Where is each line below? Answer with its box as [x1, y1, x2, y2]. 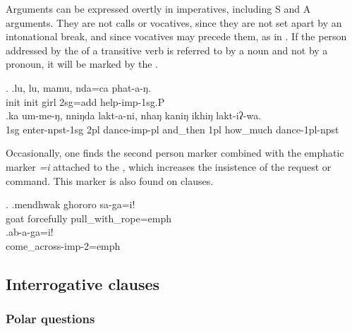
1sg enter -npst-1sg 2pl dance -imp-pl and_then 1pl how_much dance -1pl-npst [6, 121, 339, 136]
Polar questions [6, 310, 95, 327]
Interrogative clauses [6, 272, 160, 294]
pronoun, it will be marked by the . [6, 56, 158, 71]
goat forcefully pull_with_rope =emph [6, 210, 172, 225]
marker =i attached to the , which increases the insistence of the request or [6, 159, 332, 174]
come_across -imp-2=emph [6, 238, 121, 253]
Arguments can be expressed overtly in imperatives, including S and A [6, 1, 311, 16]
